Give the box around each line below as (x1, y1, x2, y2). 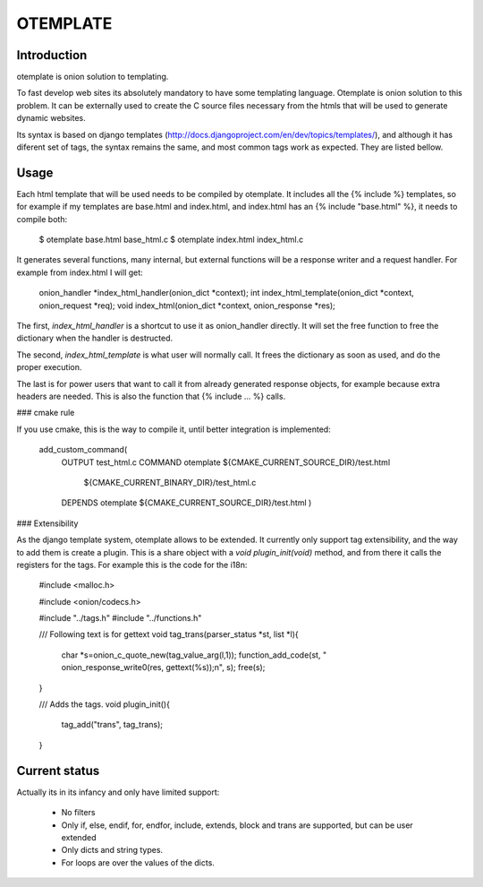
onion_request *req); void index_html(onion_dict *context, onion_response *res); (38, 300, 335, 311)
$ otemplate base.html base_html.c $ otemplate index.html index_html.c (38, 234, 304, 245)
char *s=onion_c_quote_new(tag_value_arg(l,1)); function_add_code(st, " (61, 650, 326, 660)
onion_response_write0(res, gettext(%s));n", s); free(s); (61, 662, 266, 673)
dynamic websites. (16, 113, 86, 124)
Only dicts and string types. (61, 845, 164, 856)
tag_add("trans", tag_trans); (61, 719, 164, 730)
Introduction (16, 47, 88, 63)
